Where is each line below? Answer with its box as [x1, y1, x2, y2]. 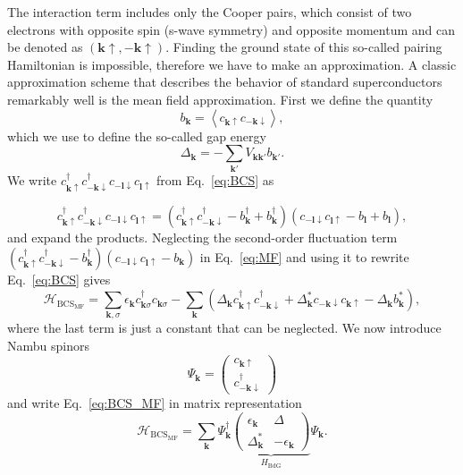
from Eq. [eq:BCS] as [156, 171, 274, 190]
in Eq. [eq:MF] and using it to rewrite [199, 247, 409, 266]
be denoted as [7, 38, 83, 56]
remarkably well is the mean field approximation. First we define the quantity [7, 89, 434, 108]
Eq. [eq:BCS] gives [7, 269, 111, 288]
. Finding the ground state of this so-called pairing [165, 38, 442, 56]
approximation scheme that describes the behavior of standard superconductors [7, 72, 442, 91]
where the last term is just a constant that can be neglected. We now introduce [7, 318, 442, 337]
